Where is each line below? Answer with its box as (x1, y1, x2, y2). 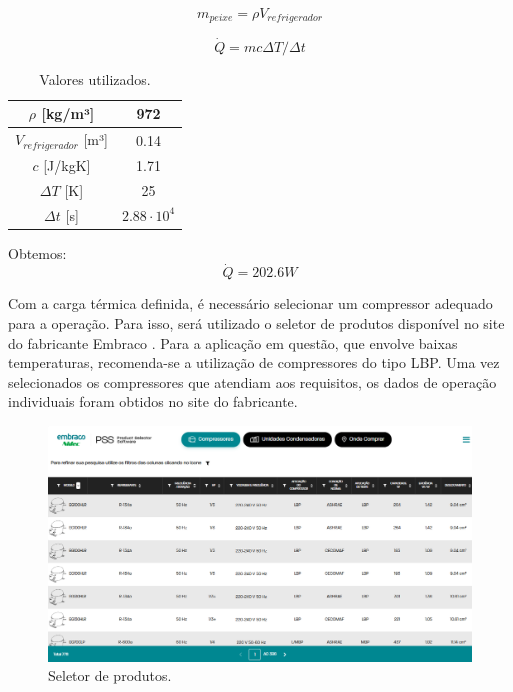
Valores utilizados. (39, 68, 151, 89)
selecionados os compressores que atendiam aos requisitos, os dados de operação (8, 371, 497, 392)
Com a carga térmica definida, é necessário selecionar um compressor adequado (8, 293, 493, 314)
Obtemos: (8, 242, 67, 263)
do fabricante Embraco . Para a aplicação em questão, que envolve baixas (8, 332, 458, 353)
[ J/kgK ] (43, 154, 91, 175)
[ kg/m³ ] (41, 103, 95, 124)
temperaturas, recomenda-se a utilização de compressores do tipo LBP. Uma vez (8, 352, 500, 373)
